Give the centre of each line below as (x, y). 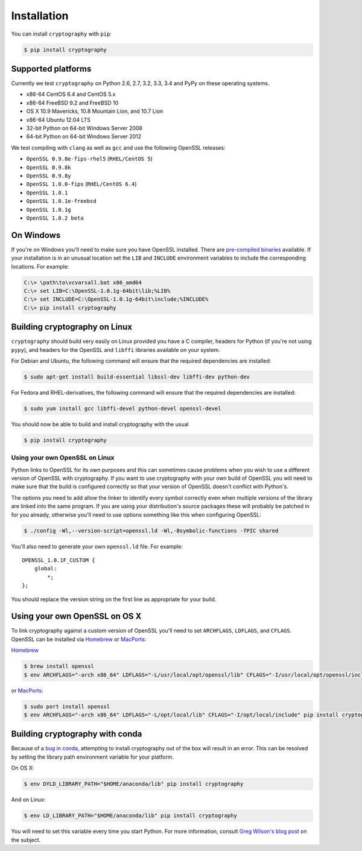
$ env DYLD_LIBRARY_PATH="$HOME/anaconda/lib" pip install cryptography (134, 784)
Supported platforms (51, 69)
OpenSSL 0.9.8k (49, 167)
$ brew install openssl (59, 666)
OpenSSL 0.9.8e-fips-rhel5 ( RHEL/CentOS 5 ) (90, 159)
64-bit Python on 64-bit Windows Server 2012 (84, 136)
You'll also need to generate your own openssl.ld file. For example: (97, 546)
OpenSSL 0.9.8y (49, 176)
